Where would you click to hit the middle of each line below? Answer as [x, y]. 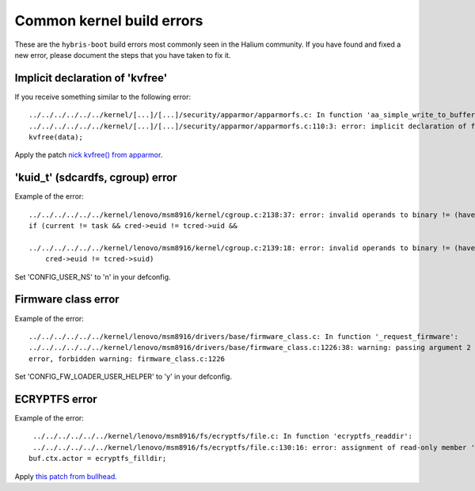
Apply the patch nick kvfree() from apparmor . [89, 155]
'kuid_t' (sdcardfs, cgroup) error [96, 178]
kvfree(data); [56, 137]
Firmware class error [67, 300]
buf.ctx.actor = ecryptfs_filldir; [98, 459]
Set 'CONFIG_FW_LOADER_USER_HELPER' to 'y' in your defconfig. [123, 377]
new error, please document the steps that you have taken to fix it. [123, 55]
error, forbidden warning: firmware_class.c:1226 [127, 359]
